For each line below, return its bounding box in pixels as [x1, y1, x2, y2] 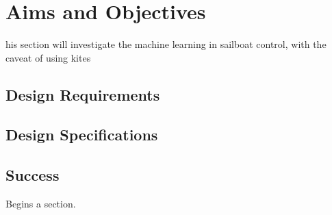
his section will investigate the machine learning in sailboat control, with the [5, 37, 327, 51]
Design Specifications [5, 124, 158, 145]
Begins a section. [5, 197, 76, 211]
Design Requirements [5, 84, 160, 105]
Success [5, 164, 60, 186]
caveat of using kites [5, 50, 91, 64]
